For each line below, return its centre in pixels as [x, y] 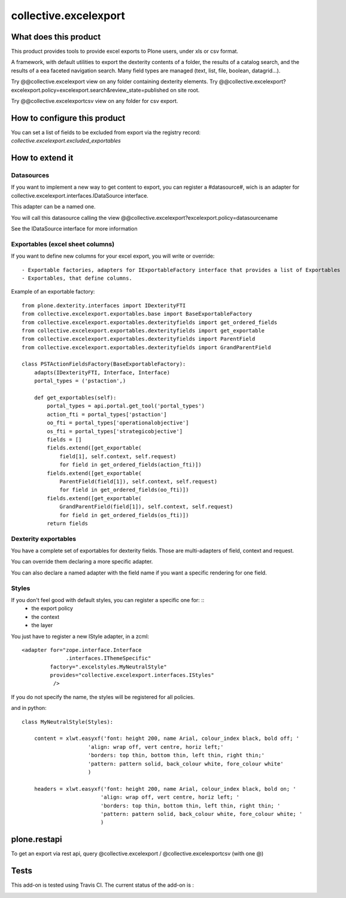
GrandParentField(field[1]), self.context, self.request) [146, 507]
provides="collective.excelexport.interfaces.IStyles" [132, 675]
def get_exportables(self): [75, 398]
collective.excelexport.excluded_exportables [66, 141]
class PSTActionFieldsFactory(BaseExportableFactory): [104, 364]
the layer [42, 625]
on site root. [185, 90]
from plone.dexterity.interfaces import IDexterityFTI [104, 305]
